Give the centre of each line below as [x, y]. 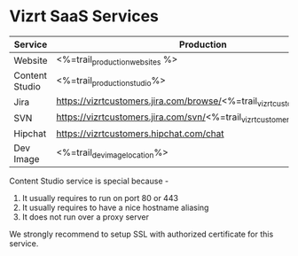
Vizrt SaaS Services [84, 16]
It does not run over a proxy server [85, 217]
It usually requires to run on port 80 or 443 [100, 198]
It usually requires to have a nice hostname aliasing [115, 207]
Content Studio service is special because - [89, 181]
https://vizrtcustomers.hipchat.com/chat [140, 133]
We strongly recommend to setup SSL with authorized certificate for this [141, 234]
